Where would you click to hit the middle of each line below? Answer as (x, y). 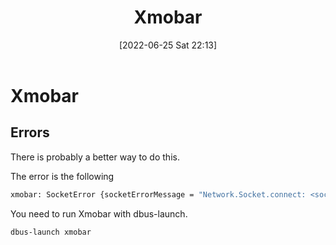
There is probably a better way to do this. (95, 157)
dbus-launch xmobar (51, 232)
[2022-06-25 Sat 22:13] (168, 45)
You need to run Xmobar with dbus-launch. (99, 213)
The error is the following (62, 176)
